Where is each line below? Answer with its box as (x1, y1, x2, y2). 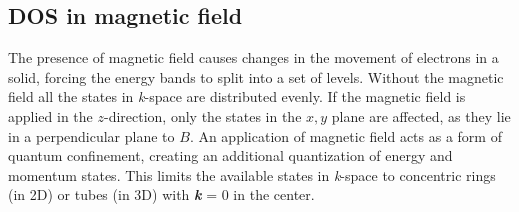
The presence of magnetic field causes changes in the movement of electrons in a (8, 47, 499, 68)
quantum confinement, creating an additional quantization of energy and (8, 145, 453, 166)
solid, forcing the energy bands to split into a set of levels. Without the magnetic (8, 66, 504, 87)
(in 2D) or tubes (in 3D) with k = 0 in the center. (8, 184, 315, 205)
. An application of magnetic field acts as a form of (189, 125, 502, 146)
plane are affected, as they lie (331, 105, 511, 126)
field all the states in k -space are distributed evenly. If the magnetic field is (8, 86, 466, 107)
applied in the (8, 105, 93, 126)
